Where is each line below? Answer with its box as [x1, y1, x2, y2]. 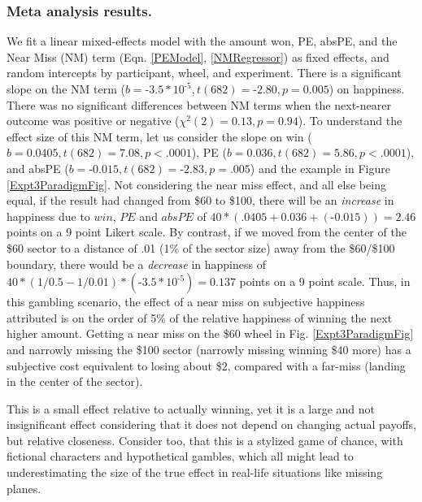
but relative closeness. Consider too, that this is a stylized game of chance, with [7, 431, 403, 448]
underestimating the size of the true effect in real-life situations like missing [7, 464, 383, 481]
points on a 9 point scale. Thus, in [239, 273, 411, 290]
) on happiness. [328, 80, 405, 97]
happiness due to [7, 207, 90, 224]
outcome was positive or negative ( [7, 112, 180, 129]
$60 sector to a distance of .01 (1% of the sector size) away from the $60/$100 [7, 239, 395, 256]
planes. [7, 479, 41, 496]
